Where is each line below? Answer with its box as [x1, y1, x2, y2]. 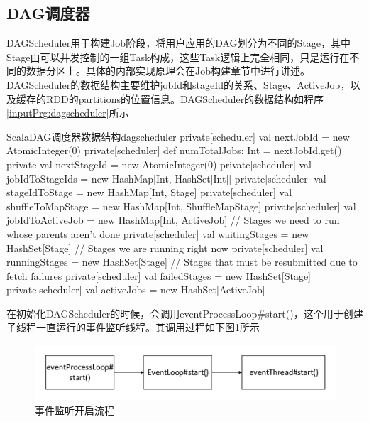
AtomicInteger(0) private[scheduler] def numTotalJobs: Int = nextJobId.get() [6, 143, 342, 158]
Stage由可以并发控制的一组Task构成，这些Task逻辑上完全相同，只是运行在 [6, 49, 350, 64]
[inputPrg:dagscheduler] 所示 [6, 105, 129, 120]
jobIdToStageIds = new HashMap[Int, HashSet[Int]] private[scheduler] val [6, 171, 326, 185]
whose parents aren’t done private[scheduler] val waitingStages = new [6, 226, 309, 241]
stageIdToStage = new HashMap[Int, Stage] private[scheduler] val [6, 185, 292, 200]
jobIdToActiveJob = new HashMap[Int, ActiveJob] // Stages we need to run [6, 212, 340, 227]
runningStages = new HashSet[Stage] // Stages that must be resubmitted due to [6, 254, 358, 269]
